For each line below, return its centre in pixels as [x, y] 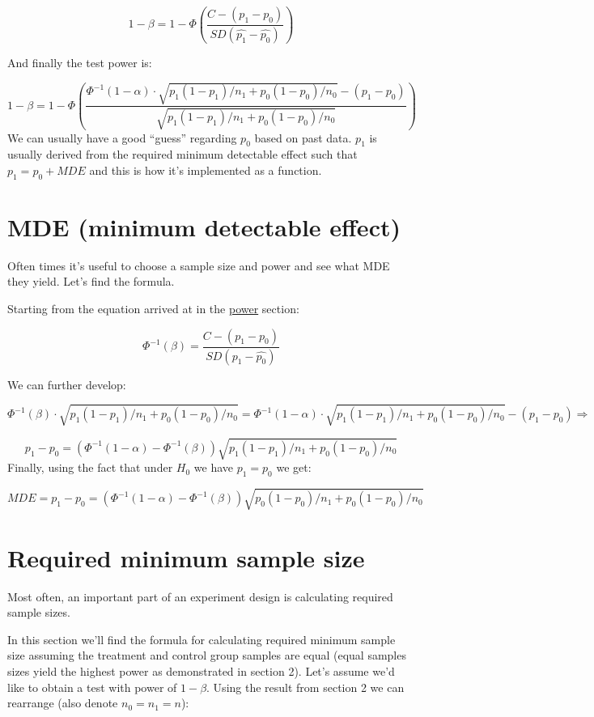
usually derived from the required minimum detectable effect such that [182, 154]
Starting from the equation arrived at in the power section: [153, 309]
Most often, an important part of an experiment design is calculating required [200, 596]
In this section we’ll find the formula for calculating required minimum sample [202, 639]
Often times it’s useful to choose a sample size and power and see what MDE [199, 265]
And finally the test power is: [80, 62]
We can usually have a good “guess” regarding [122, 137]
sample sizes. [39, 612]
